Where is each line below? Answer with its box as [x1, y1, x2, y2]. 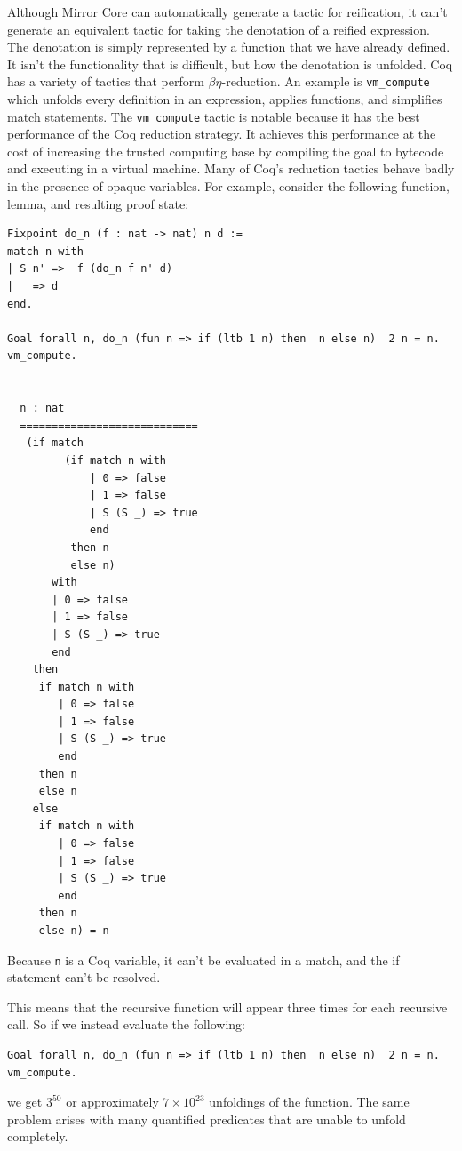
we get [7, 1092, 43, 1111]
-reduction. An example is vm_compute [221, 72, 430, 91]
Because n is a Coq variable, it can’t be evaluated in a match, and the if [7, 950, 400, 969]
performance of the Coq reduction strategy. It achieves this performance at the [7, 124, 436, 143]
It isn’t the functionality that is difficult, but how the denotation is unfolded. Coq [7, 54, 453, 73]
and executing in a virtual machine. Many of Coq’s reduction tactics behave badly [7, 159, 455, 178]
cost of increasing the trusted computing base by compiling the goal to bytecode [7, 141, 444, 160]
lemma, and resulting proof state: [7, 194, 189, 212]
